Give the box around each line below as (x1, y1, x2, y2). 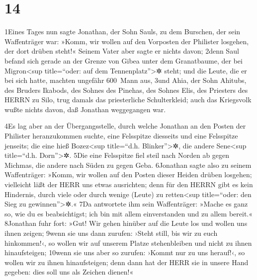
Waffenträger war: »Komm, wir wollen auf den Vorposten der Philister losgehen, (4, 36, 249, 46)
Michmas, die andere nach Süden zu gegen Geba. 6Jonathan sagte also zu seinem (4, 159, 252, 170)
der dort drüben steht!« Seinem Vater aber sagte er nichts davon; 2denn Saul (4, 46, 239, 56)
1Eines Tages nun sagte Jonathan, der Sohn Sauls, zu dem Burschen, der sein (4, 26, 241, 37)
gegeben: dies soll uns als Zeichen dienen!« (4, 267, 134, 277)
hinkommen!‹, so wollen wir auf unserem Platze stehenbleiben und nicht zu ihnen (4, 237, 252, 248)
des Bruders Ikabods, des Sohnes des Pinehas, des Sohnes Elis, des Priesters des (4, 84, 248, 95)
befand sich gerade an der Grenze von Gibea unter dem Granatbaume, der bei (4, 55, 243, 66)
